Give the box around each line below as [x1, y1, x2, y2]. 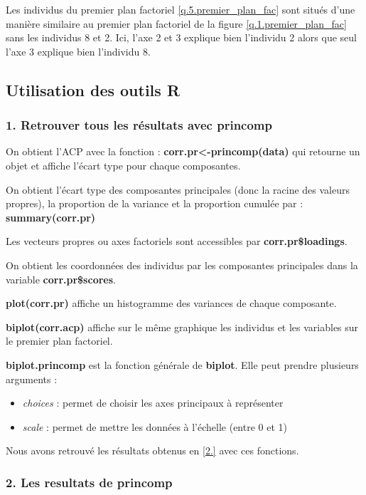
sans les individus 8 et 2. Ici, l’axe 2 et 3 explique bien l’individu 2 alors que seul [6, 30, 357, 45]
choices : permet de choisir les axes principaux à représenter [22, 395, 284, 410]
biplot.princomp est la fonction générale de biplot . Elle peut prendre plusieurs [6, 357, 359, 372]
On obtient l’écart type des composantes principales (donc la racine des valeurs [6, 182, 350, 197]
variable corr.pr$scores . [6, 271, 116, 286]
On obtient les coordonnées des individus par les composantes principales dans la [6, 257, 358, 272]
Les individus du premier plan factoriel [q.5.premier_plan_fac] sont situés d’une [6, 2, 355, 16]
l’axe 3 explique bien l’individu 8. [6, 43, 151, 58]
